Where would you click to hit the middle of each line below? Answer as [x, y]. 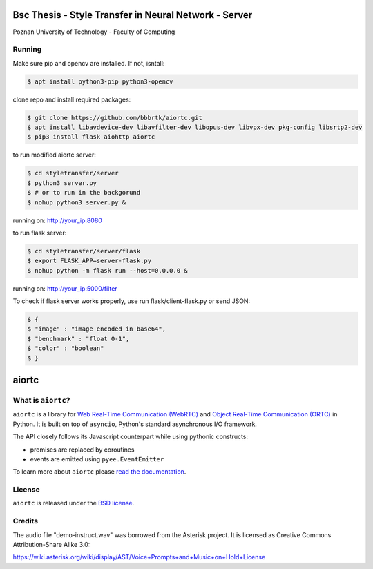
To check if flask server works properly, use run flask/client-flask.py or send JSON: [132, 301]
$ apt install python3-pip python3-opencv [100, 81]
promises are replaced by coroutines [82, 450]
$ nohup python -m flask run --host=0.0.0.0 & [107, 270]
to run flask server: [40, 233]
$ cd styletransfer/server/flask [84, 251]
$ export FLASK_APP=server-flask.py [89, 261]
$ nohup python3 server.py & [77, 202]
